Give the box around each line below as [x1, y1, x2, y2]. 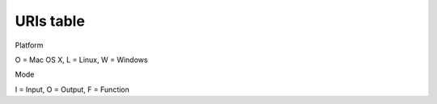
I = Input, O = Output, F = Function [15, 85, 129, 94]
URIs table [15, 12, 85, 30]
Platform [15, 40, 44, 50]
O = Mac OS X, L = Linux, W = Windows [15, 55, 148, 64]
